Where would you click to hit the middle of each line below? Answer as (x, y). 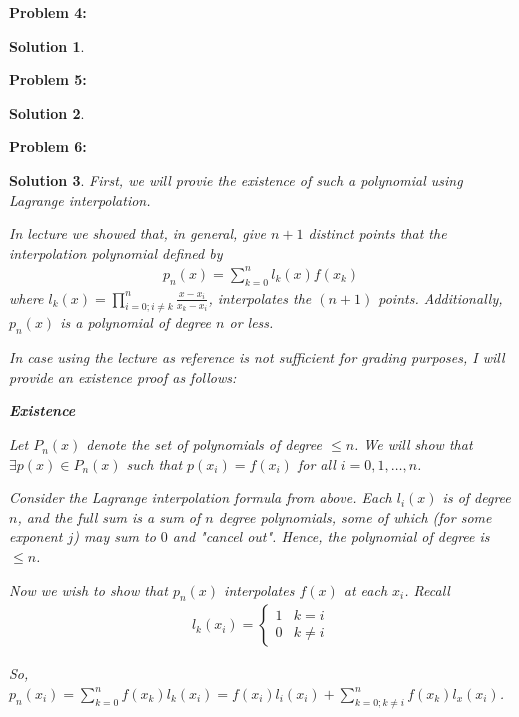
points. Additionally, (440, 297)
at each (365, 589)
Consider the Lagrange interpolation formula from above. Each (200, 497)
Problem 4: (48, 12)
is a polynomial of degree (136, 322)
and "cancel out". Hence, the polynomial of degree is (331, 536)
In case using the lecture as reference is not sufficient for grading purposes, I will (257, 357)
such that (154, 463)
